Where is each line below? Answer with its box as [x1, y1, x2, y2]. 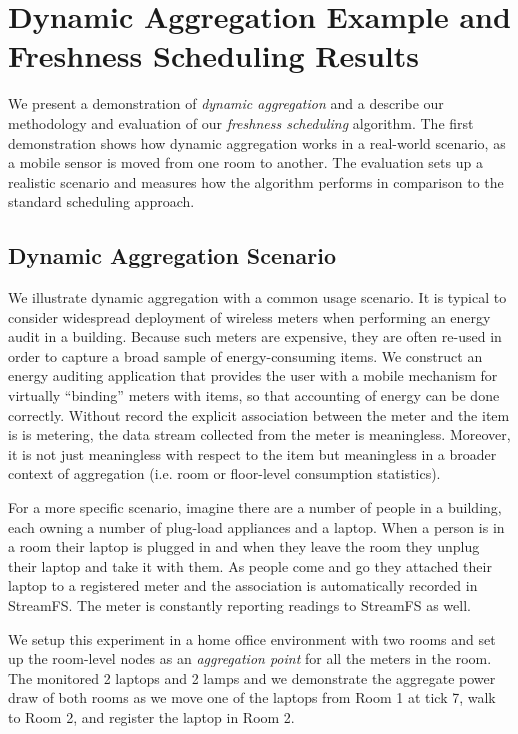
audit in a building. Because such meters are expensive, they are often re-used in [8, 326, 502, 347]
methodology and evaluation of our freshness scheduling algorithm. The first [8, 112, 474, 133]
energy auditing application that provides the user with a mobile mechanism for [8, 365, 498, 386]
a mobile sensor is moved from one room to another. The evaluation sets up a [8, 152, 483, 173]
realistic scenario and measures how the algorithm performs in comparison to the [8, 171, 504, 192]
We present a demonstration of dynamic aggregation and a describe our [8, 93, 444, 114]
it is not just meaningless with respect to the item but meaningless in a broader [8, 443, 497, 464]
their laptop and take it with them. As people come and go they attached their [8, 555, 492, 576]
